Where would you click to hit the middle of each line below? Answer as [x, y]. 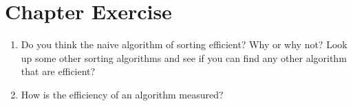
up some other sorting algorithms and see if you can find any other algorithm [184, 57]
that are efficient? [58, 71]
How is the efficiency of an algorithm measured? [122, 94]
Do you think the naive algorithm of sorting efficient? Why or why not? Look [184, 44]
